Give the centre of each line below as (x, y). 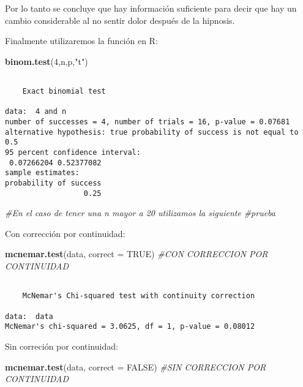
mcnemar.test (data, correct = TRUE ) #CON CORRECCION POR (137, 254)
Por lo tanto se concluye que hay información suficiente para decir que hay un (151, 8)
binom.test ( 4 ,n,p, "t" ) (47, 61)
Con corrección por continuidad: (65, 233)
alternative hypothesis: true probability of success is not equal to (152, 132)
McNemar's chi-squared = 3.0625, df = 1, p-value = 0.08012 (130, 327)
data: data (29, 316)
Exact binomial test (64, 92)
